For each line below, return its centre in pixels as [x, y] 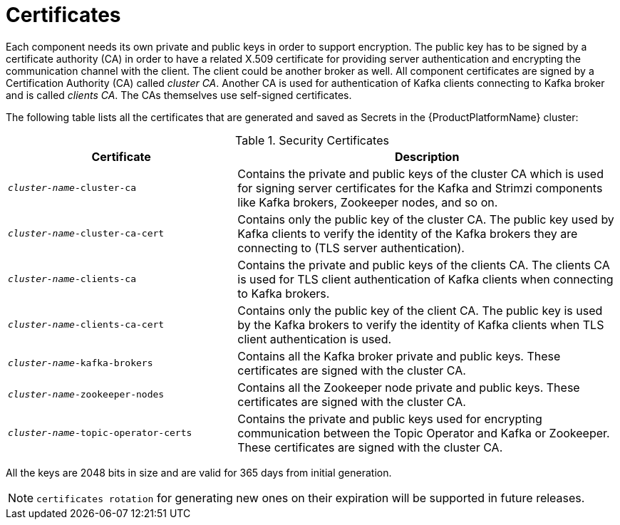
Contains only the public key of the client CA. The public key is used [420, 310]
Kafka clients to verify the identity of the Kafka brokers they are [408, 233]
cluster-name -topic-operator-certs [100, 433]
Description [427, 156]
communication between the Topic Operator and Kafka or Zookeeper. [424, 433]
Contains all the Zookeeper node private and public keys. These [409, 387]
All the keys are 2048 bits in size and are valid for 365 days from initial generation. [199, 472]
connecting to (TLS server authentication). [351, 248]
